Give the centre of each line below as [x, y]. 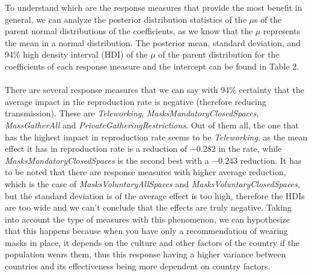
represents [282, 31]
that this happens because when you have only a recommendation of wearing [146, 231]
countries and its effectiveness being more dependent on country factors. [138, 266]
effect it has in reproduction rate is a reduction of [96, 148]
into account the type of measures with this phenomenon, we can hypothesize [147, 219]
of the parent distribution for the [219, 54]
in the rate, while [250, 148]
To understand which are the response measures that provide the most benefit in [154, 7]
